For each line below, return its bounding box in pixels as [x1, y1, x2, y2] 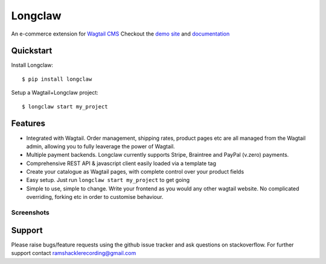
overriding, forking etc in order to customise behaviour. [26, 193, 164, 201]
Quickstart [11, 46, 53, 56]
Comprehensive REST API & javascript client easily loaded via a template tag [26, 160, 217, 167]
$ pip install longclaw [22, 75, 92, 83]
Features [11, 118, 45, 129]
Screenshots [11, 209, 50, 217]
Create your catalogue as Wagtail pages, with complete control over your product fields [26, 168, 245, 175]
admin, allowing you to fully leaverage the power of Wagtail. [26, 142, 175, 150]
